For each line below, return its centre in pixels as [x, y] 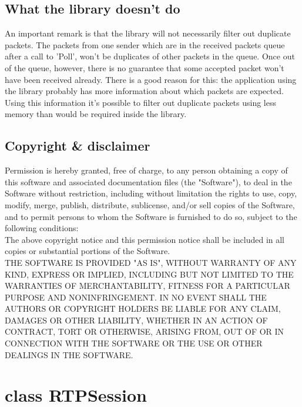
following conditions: [42, 228]
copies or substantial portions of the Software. [88, 251]
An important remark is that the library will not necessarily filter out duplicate [148, 33]
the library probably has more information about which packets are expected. [144, 91]
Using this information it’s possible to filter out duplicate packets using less [140, 102]
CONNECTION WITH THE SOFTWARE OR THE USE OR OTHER [134, 343]
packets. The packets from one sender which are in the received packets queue [145, 44]
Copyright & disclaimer [78, 146]
